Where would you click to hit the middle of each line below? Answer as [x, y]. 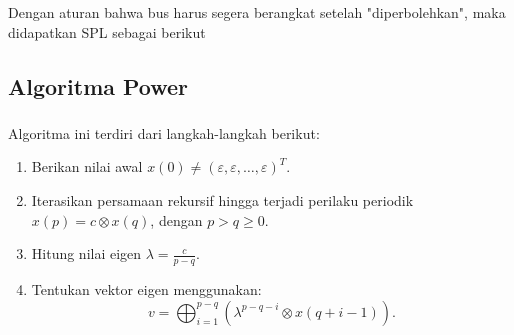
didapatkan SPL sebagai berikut [107, 31]
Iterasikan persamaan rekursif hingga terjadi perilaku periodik [222, 200]
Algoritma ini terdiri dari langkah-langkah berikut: [164, 132]
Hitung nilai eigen [86, 253]
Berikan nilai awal [87, 166]
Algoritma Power [98, 85]
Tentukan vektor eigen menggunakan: [146, 289]
